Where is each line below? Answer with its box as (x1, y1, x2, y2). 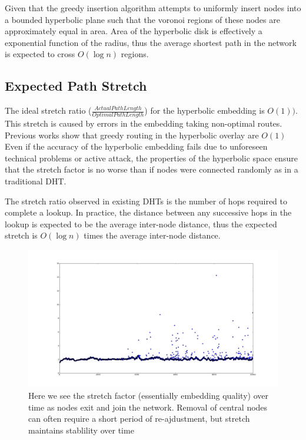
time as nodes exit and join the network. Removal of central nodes (28, 401, 268, 413)
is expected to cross (5, 48, 75, 60)
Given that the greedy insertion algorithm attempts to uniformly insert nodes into (5, 2, 301, 14)
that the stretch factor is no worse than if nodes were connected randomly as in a (5, 163, 298, 176)
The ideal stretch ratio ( (5, 104, 92, 117)
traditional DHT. (5, 174, 66, 187)
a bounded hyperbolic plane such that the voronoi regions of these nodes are (5, 13, 280, 25)
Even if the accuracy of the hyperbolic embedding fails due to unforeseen (5, 140, 268, 153)
